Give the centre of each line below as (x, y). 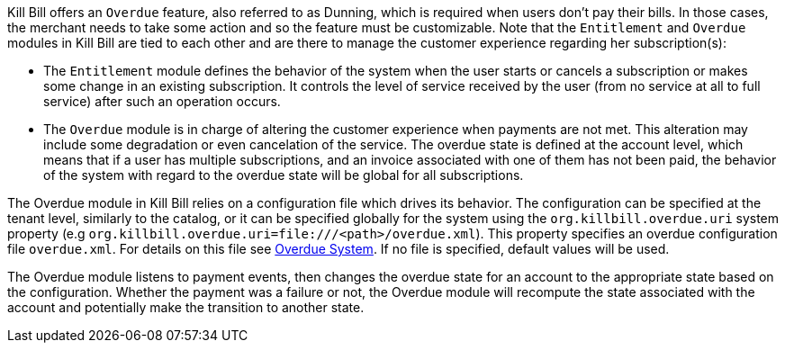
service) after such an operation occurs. (162, 101)
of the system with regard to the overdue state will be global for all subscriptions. (284, 175)
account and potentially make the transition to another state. (186, 307)
